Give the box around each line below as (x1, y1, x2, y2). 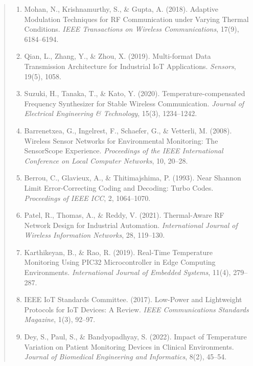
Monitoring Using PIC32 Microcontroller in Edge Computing (24, 257, 216, 267)
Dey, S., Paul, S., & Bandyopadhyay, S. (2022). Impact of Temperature (24, 331, 247, 342)
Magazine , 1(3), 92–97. (24, 314, 96, 325)
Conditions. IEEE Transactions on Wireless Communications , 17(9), (24, 24, 239, 34)
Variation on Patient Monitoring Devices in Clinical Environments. (24, 341, 234, 352)
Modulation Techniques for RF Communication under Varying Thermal (24, 13, 249, 24)
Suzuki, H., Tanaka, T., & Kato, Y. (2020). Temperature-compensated (24, 88, 245, 99)
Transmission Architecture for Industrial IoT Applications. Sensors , (24, 60, 236, 71)
